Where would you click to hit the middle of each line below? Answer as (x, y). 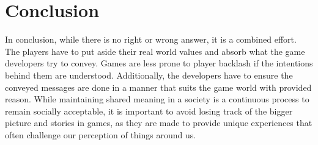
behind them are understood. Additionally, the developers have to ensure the (149, 75)
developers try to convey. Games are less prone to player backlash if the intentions (159, 63)
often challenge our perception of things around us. (101, 134)
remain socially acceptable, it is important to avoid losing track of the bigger (149, 111)
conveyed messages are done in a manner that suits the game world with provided (158, 87)
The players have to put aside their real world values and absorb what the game (155, 51)
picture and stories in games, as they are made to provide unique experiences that (159, 123)
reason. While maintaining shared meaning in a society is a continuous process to (157, 99)
